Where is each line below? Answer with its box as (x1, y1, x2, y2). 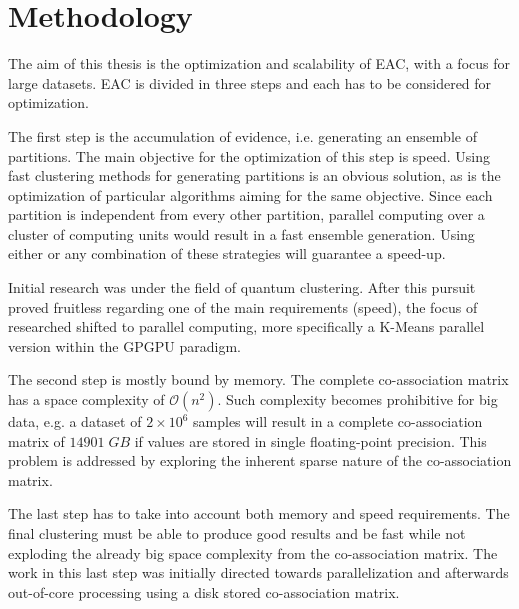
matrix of (8, 430, 65, 451)
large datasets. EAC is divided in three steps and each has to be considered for (8, 72, 492, 93)
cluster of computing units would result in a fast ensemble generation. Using (8, 223, 475, 244)
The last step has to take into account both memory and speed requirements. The (8, 503, 510, 524)
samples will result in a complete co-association (193, 411, 483, 432)
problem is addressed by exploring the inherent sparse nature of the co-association (8, 450, 512, 471)
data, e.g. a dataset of (8, 411, 142, 432)
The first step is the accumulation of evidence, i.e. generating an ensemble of (8, 125, 477, 146)
